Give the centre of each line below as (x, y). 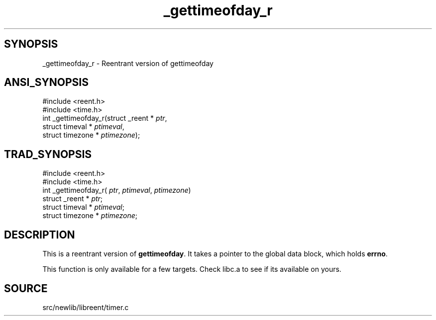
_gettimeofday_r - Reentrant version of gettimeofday (128, 63)
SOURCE (26, 288)
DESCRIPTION (40, 235)
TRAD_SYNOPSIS (48, 154)
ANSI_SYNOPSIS (46, 82)
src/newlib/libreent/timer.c (86, 307)
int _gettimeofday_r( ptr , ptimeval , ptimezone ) (117, 190)
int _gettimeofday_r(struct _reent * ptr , (105, 118)
